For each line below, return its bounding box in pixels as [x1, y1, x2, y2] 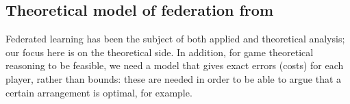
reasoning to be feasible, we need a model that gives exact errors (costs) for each [5, 58, 344, 73]
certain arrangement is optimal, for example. [5, 85, 192, 99]
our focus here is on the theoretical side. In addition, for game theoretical [5, 44, 314, 59]
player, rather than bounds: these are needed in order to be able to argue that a [5, 71, 342, 86]
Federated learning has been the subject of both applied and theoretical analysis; [5, 31, 345, 46]
